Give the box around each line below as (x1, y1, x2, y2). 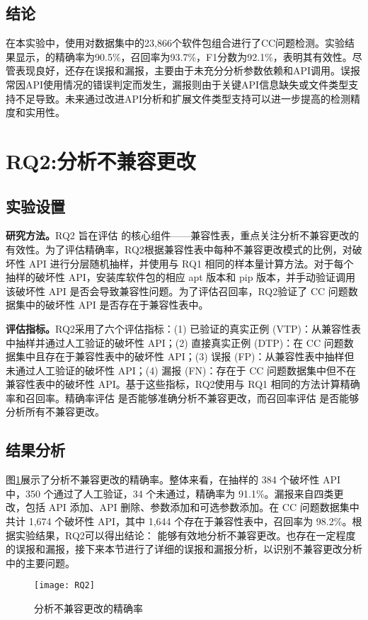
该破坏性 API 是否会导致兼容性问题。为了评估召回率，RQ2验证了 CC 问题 (6, 283, 348, 298)
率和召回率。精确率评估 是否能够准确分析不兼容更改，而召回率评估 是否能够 (6, 390, 360, 405)
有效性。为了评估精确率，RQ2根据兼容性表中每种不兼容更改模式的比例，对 (6, 241, 352, 256)
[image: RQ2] (34, 580, 95, 591)
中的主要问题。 (6, 555, 75, 570)
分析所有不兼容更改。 (6, 404, 105, 419)
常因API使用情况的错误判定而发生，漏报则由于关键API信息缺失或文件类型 (6, 76, 349, 91)
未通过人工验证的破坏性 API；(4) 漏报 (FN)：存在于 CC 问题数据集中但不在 (6, 362, 357, 377)
